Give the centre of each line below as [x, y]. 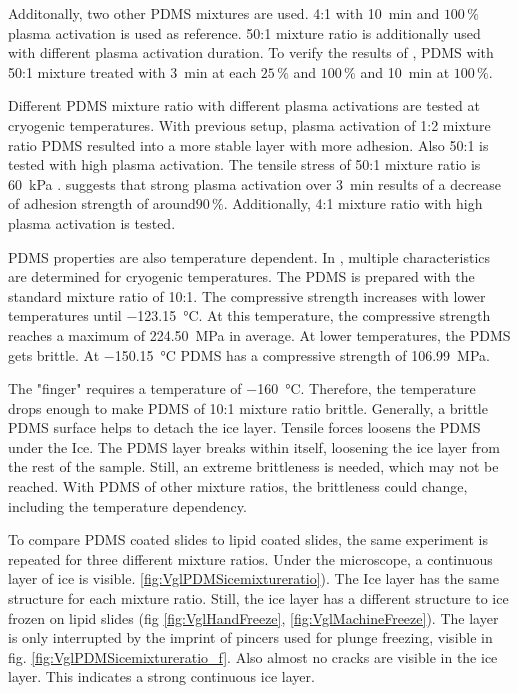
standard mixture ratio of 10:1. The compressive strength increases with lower [247, 295]
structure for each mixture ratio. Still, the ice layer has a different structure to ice [258, 598]
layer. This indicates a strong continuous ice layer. [161, 676]
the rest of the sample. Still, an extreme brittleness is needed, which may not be [253, 466]
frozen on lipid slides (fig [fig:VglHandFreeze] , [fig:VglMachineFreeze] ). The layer [253, 617]
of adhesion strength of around [102, 203]
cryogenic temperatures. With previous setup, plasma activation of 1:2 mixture [249, 124]
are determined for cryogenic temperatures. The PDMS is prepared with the [241, 276]
